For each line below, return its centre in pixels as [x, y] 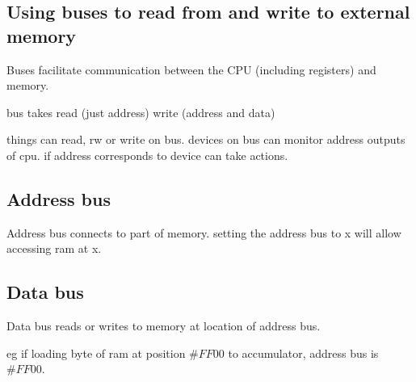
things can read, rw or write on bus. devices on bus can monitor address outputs [206, 139]
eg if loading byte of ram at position [96, 353]
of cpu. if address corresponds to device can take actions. [147, 155]
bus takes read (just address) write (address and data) [141, 112]
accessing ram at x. [54, 248]
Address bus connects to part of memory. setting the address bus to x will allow [204, 232]
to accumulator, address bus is [303, 353]
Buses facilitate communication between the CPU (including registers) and [191, 69]
